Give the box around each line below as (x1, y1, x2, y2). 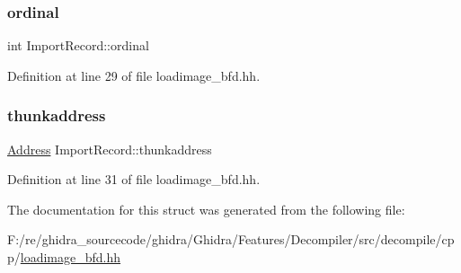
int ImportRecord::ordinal (7, 36, 149, 55)
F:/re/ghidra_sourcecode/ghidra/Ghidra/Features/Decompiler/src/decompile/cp (7, 230, 455, 249)
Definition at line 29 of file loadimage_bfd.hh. (7, 66, 261, 84)
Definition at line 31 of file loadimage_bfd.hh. (7, 170, 261, 189)
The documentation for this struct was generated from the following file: (7, 199, 405, 218)
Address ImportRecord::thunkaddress (7, 139, 212, 158)
